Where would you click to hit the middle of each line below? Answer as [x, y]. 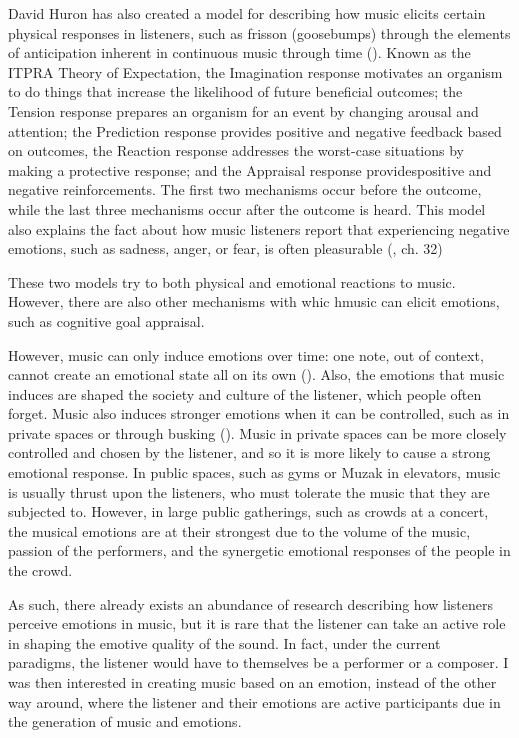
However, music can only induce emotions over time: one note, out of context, [246, 354]
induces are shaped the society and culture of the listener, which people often [245, 393]
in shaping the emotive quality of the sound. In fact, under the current [224, 642]
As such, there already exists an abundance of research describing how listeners [250, 603]
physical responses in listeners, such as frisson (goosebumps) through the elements [259, 32]
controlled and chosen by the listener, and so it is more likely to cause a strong [249, 452]
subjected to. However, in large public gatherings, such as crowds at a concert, [248, 511]
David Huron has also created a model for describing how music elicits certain [247, 13]
